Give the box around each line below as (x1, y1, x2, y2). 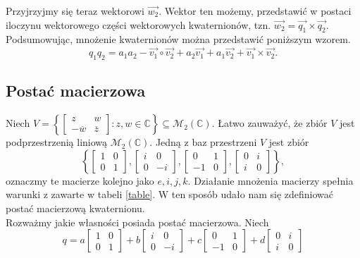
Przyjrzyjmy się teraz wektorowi (6, 4, 144, 18)
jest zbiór (268, 135, 309, 149)
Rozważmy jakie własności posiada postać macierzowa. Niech (6, 214, 269, 229)
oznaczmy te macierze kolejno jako (6, 173, 154, 188)
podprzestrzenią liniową (6, 135, 108, 149)
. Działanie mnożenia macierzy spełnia (187, 173, 354, 188)
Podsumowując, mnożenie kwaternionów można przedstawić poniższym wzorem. (6, 32, 351, 47)
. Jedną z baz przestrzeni (149, 135, 257, 149)
